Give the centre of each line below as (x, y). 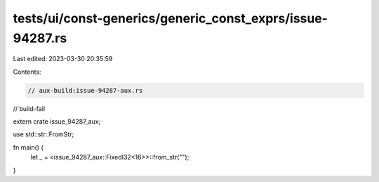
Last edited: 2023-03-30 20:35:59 (63, 59)
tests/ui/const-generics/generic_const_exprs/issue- (170, 18)
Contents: (27, 72)
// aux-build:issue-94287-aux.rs (85, 90)
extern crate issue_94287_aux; (57, 122)
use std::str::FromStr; (44, 134)
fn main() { (28, 147)
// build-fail (29, 108)
